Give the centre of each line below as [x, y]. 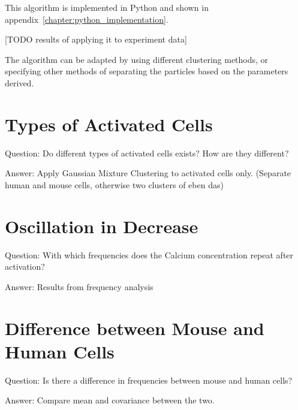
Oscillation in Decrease [102, 226]
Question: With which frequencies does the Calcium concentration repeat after [149, 254]
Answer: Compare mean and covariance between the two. [110, 400]
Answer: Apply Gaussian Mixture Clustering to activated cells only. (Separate [148, 173]
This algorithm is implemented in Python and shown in [107, 7]
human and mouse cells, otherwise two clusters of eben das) [114, 184]
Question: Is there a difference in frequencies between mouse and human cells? [149, 380]
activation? [25, 266]
